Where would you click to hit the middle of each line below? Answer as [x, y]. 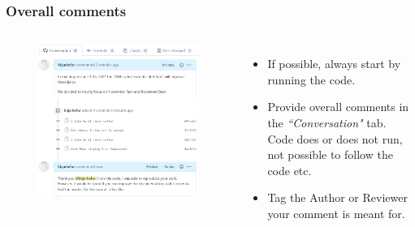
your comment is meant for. [336, 213]
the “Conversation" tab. [327, 122]
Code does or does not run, [335, 138]
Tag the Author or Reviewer [337, 197]
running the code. [311, 79]
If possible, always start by [334, 64]
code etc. [290, 170]
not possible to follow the [330, 154]
